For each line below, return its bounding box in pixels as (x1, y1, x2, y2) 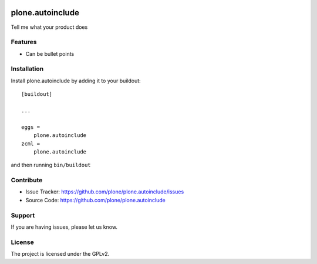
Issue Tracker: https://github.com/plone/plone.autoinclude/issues (25, 188, 184, 195)
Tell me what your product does (11, 24, 88, 31)
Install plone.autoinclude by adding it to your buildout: (11, 77, 141, 84)
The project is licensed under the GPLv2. (11, 250, 110, 258)
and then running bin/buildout (11, 162, 91, 169)
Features (11, 38, 37, 46)
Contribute (11, 176, 43, 185)
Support (11, 211, 35, 219)
